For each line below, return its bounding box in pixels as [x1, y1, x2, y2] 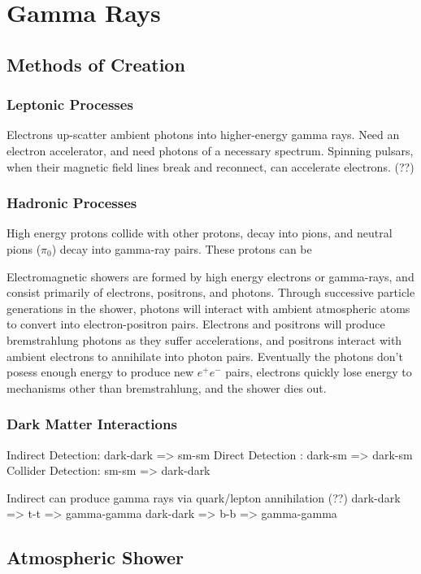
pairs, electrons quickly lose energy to [225, 363, 412, 380]
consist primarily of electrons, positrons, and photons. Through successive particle [7, 284, 415, 301]
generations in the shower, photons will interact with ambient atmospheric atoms [7, 299, 410, 316]
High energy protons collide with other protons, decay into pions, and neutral [7, 224, 393, 241]
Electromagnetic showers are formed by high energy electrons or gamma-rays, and [7, 267, 414, 285]
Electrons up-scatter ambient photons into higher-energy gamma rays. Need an [7, 126, 400, 143]
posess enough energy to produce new [7, 363, 194, 380]
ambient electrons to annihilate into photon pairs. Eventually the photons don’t [7, 347, 403, 364]
